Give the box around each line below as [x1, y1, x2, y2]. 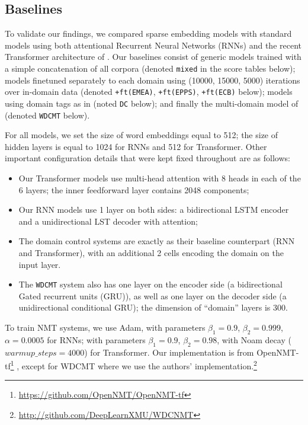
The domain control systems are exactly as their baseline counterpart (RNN [18, 235, 295, 247]
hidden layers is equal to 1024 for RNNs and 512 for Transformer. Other [5, 140, 267, 152]
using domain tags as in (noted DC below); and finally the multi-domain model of [5, 97, 299, 109]
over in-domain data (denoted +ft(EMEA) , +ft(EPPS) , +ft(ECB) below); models [5, 85, 293, 98]
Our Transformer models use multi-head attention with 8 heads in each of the [18, 171, 301, 184]
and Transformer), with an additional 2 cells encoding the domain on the [18, 246, 284, 258]
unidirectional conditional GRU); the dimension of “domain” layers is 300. [18, 301, 288, 314]
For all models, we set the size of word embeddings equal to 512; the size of [5, 129, 278, 141]
